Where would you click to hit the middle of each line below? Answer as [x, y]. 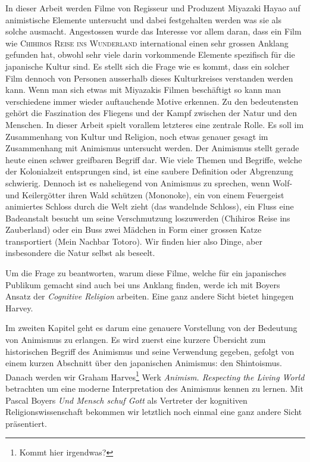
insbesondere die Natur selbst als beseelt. [80, 253]
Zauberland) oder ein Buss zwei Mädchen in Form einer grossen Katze [134, 230]
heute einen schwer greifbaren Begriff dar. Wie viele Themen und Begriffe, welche [154, 159]
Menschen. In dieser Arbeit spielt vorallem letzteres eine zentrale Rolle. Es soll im [155, 124]
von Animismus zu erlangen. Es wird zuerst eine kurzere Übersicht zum [136, 340]
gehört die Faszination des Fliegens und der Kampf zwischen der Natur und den [151, 113]
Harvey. [19, 308]
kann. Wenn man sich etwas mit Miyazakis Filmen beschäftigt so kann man [143, 90]
